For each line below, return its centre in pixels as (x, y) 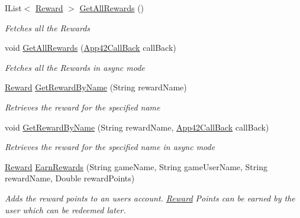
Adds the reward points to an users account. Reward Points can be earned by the (150, 198)
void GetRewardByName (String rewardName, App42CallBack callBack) (137, 127)
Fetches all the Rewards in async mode (75, 67)
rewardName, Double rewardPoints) (70, 178)
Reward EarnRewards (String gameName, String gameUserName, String (136, 166)
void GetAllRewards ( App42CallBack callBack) (91, 48)
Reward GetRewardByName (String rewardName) (96, 87)
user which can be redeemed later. (65, 209)
